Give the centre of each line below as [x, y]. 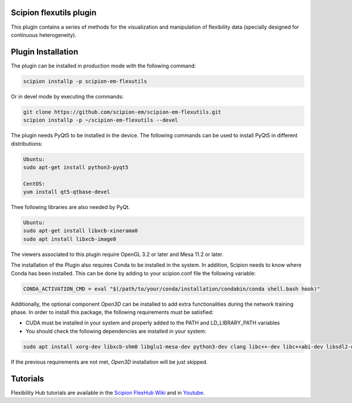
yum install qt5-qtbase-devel [67, 192]
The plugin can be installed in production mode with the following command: [104, 66]
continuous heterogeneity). [44, 35]
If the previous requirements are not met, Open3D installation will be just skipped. [109, 362]
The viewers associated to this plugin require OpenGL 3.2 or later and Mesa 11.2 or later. [117, 254]
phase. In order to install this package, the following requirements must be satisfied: [112, 312]
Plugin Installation [45, 52]
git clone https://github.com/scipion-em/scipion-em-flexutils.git [122, 112]
